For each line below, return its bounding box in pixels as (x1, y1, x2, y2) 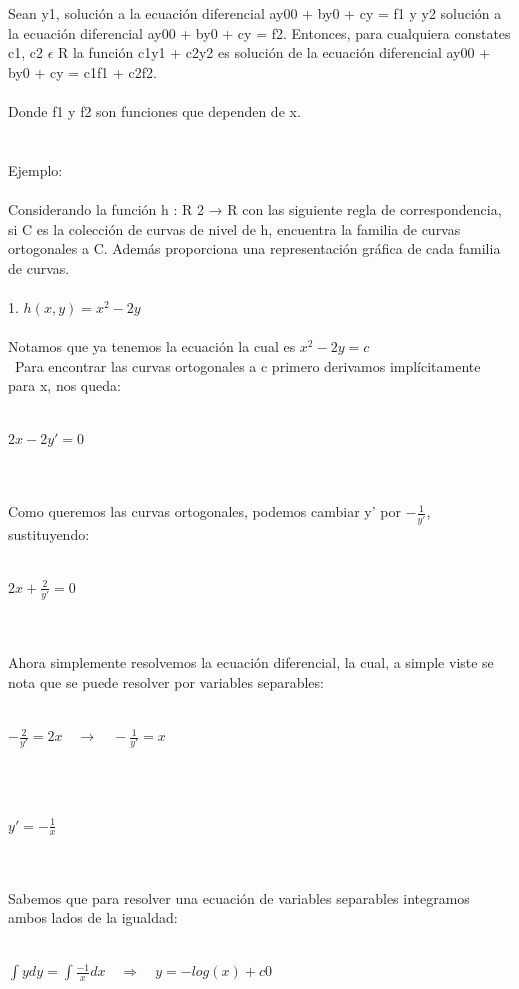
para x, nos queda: (8, 375, 121, 396)
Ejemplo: (8, 159, 63, 180)
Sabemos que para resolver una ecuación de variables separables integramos (8, 887, 470, 908)
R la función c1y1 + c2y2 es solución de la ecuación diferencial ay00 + (58, 42, 491, 63)
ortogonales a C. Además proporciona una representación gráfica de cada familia (8, 238, 501, 259)
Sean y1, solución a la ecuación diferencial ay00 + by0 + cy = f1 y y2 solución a (8, 3, 502, 23)
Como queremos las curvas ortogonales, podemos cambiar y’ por (8, 501, 401, 522)
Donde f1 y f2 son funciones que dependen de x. (8, 100, 301, 121)
